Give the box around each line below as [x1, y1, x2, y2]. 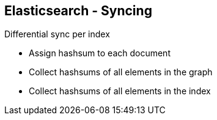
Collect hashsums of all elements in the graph [29, 67, 213, 78]
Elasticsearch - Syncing [4, 3, 152, 18]
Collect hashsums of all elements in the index [29, 86, 211, 97]
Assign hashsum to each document [29, 48, 171, 59]
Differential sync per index [4, 29, 110, 40]
